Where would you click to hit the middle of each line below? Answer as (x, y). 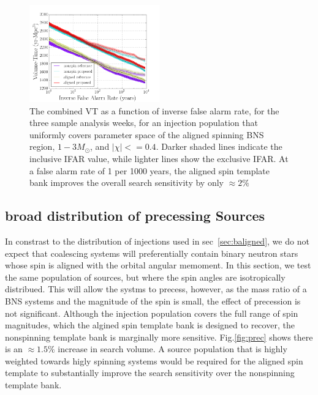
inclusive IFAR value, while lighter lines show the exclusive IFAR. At (159, 158)
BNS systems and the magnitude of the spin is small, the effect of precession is (153, 301)
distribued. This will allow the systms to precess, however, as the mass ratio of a (156, 289)
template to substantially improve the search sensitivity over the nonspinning (150, 373)
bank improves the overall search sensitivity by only (127, 183)
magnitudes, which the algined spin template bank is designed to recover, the (150, 325)
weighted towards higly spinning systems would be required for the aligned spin (154, 360)
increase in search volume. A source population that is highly (172, 349)
